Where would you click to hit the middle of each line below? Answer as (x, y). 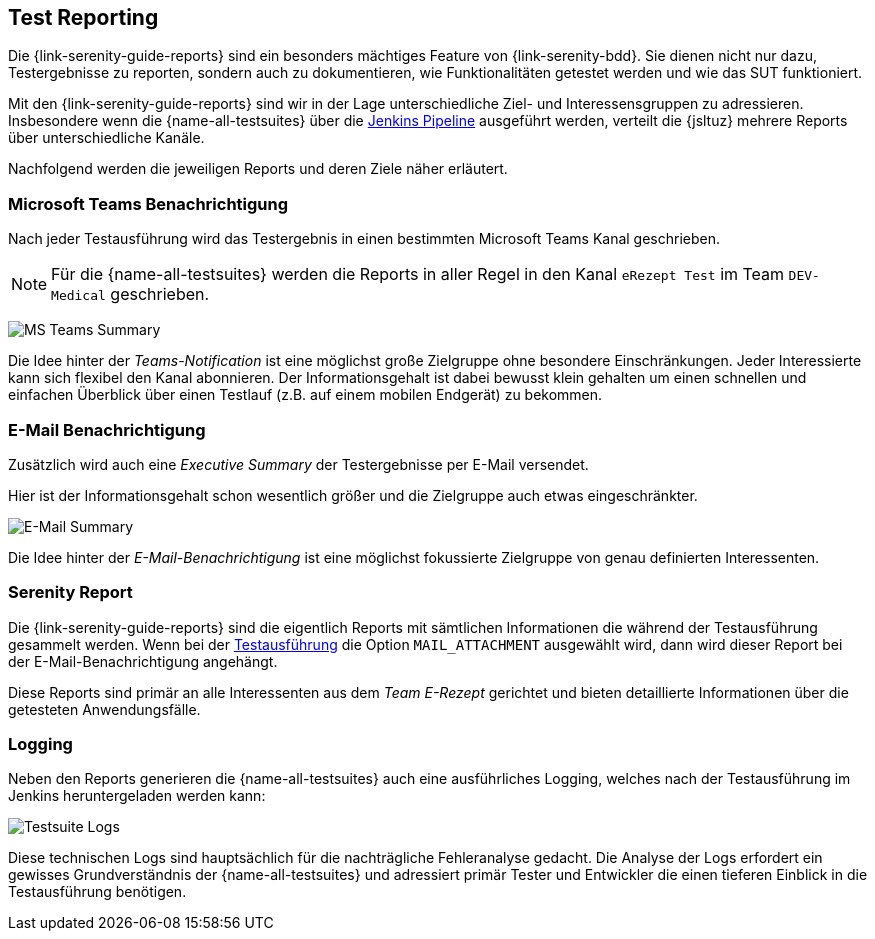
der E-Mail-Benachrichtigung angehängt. (143, 661)
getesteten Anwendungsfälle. (104, 709)
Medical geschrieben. (130, 294)
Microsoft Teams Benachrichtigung (148, 203)
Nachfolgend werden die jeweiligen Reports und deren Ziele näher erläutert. (258, 169)
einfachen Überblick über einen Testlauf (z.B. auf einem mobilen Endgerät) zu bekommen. (305, 395)
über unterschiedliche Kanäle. (106, 138)
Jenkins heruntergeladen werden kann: (137, 796)
